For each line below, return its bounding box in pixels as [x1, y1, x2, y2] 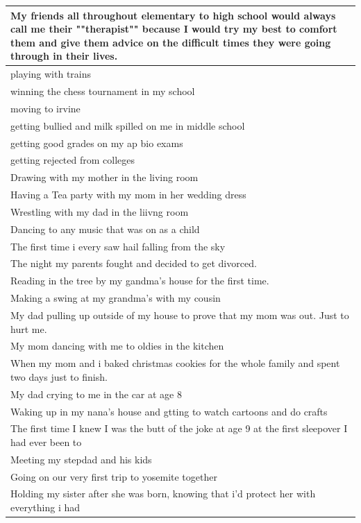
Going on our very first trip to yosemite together [10, 469, 217, 483]
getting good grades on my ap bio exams [10, 135, 183, 150]
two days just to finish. [10, 369, 108, 384]
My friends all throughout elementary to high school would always [10, 8, 336, 22]
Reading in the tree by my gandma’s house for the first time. [10, 273, 269, 288]
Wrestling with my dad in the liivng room [10, 204, 189, 218]
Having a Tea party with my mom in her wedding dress [10, 187, 246, 202]
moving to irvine [10, 101, 81, 115]
